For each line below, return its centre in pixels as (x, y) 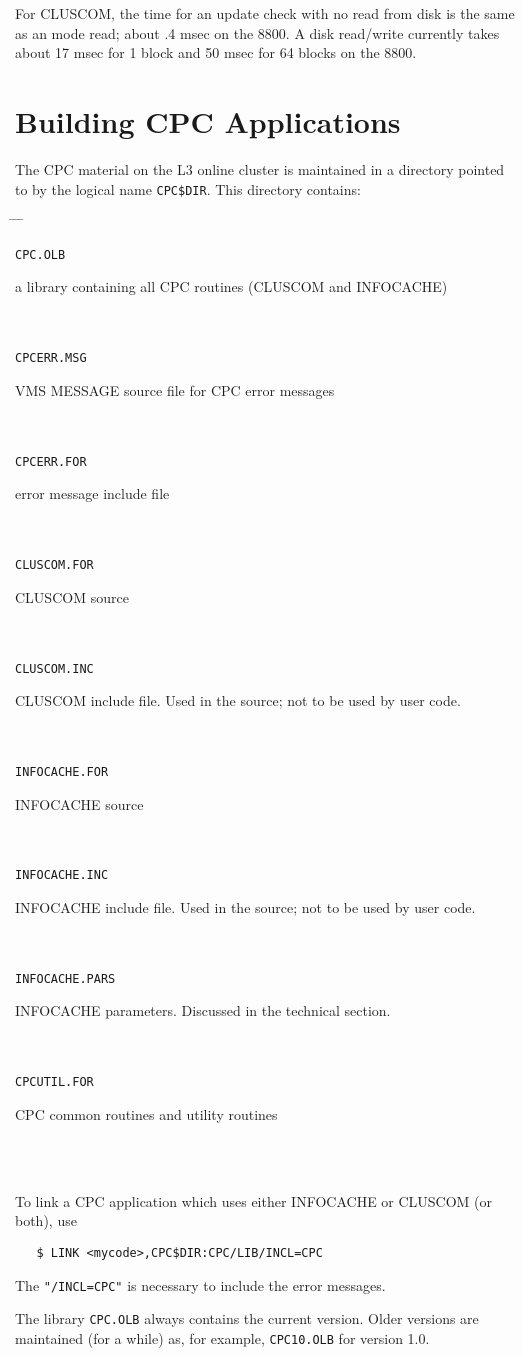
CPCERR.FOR (51, 461)
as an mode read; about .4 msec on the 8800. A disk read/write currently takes (257, 32)
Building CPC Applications (208, 120)
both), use (46, 1220)
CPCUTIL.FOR (54, 1082)
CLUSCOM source (72, 596)
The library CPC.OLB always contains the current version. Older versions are (247, 1318)
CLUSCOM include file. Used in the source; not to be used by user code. (238, 700)
